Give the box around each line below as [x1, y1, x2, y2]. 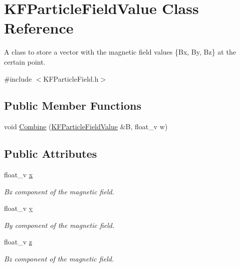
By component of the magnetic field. [4, 219, 115, 230]
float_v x [4, 169, 33, 180]
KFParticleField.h [43, 73, 99, 84]
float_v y [4, 203, 33, 213]
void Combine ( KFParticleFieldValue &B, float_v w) [4, 121, 168, 132]
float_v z [4, 236, 33, 247]
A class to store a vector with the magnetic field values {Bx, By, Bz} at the [4, 47, 236, 57]
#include [4, 73, 32, 84]
